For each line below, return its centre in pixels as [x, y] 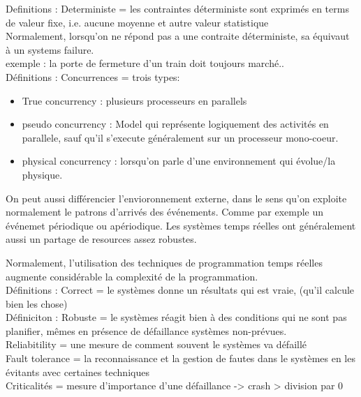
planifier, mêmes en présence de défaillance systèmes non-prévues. [146, 330]
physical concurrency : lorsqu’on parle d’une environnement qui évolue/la [179, 161]
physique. [42, 174]
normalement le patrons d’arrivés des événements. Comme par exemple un [165, 212]
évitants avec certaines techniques [78, 372]
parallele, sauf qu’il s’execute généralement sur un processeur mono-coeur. [180, 137]
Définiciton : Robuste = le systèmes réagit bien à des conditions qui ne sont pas [176, 317]
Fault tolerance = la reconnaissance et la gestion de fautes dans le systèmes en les [180, 358]
